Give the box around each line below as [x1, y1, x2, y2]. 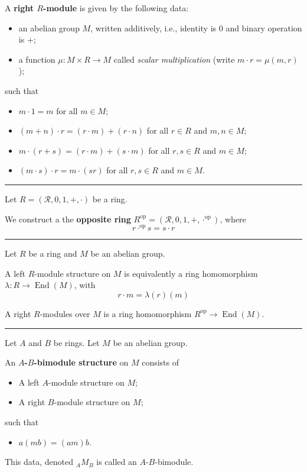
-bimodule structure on [34, 356, 129, 368]
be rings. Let [53, 336, 100, 348]
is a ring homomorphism [103, 307, 192, 319]
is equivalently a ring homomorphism [124, 267, 258, 279]
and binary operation [226, 21, 302, 34]
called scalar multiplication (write [113, 53, 235, 65]
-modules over [40, 307, 90, 319]
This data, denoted [5, 455, 73, 468]
